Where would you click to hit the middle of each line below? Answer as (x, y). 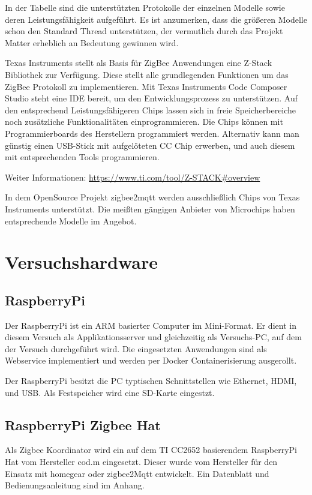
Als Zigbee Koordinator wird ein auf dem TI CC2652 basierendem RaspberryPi (151, 450)
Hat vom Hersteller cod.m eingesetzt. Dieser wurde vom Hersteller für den (141, 462)
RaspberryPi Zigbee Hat (83, 424)
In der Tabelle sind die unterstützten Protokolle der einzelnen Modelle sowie (145, 7)
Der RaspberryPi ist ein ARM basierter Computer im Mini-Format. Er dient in (151, 325)
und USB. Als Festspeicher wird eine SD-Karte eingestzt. (110, 392)
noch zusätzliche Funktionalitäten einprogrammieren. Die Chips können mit (144, 121)
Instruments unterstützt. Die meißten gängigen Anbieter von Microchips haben (150, 208)
